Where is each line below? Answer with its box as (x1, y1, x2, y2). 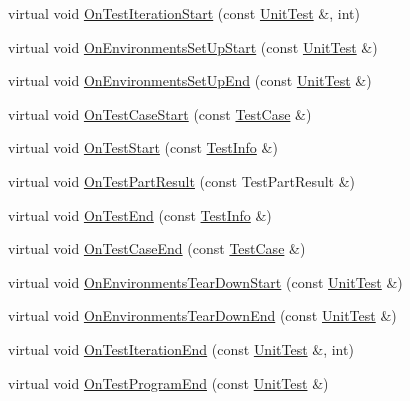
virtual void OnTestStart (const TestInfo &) (8, 137, 278, 158)
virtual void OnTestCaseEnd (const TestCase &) (8, 238, 306, 259)
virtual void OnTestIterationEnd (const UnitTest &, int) (8, 338, 354, 359)
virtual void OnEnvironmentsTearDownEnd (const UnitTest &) (8, 305, 397, 326)
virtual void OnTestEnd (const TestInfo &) (8, 204, 272, 225)
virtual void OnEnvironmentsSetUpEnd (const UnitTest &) (8, 70, 372, 91)
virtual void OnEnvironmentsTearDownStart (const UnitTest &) (8, 271, 403, 292)
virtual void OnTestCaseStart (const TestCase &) (8, 103, 312, 124)
